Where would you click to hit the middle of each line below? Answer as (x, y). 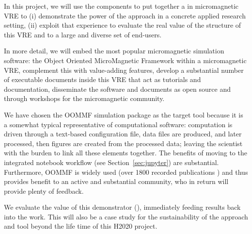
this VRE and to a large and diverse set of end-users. (83, 34)
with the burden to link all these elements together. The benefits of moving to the (126, 153)
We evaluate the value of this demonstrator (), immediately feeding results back (122, 207)
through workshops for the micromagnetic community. (84, 98)
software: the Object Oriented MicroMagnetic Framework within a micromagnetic (125, 60)
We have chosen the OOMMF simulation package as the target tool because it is (124, 114)
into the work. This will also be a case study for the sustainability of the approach (126, 216)
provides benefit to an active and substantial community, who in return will (116, 181)
